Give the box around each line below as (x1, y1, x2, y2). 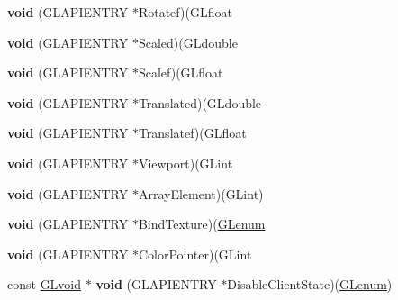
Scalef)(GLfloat (138, 63, 223, 82)
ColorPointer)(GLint (138, 244, 252, 263)
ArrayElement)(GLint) (138, 184, 264, 203)
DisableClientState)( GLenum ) (227, 275, 393, 294)
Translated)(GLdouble (138, 93, 262, 112)
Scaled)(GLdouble (138, 32, 238, 51)
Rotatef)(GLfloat (138, 3, 232, 21)
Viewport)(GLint (138, 153, 233, 172)
